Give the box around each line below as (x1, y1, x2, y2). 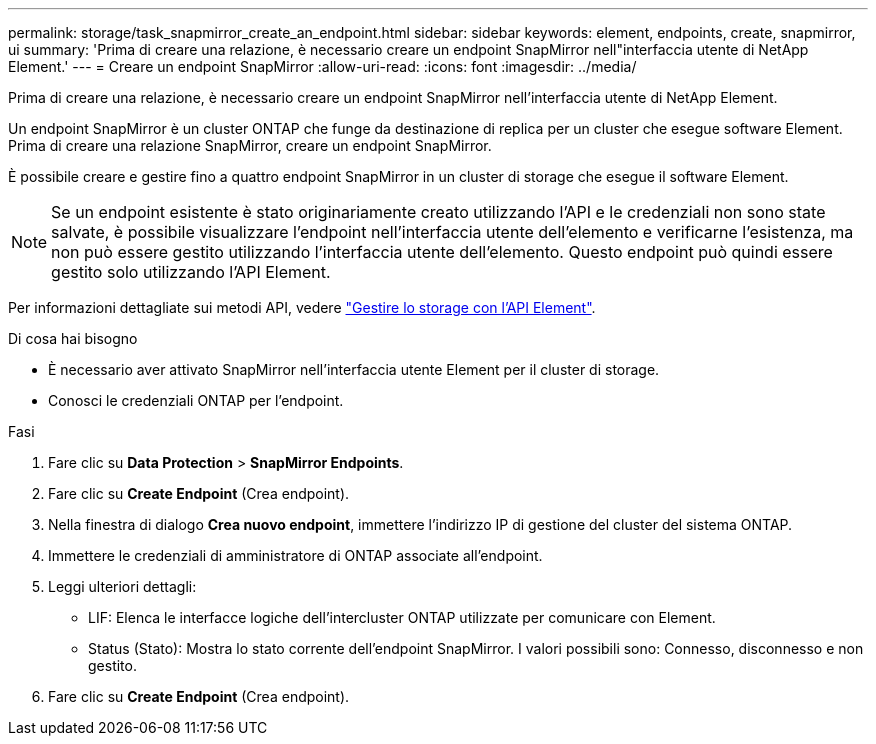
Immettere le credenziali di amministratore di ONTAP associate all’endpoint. (48, 547, 543, 564)
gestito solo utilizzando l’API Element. (51, 262, 331, 282)
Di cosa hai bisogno (8, 330, 138, 347)
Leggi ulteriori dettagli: (48, 578, 197, 595)
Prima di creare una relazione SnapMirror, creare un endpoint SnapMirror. (8, 137, 492, 154)
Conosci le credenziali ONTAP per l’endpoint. (48, 392, 344, 409)
